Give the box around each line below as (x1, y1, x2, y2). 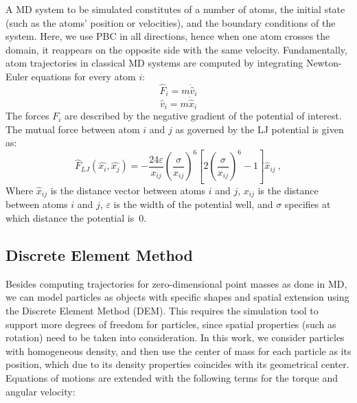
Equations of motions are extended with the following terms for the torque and (5, 370, 338, 384)
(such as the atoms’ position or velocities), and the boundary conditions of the (5, 15, 336, 30)
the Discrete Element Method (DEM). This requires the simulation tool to (5, 303, 319, 317)
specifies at (284, 197, 331, 211)
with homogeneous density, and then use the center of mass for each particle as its (5, 343, 352, 358)
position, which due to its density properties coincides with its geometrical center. (5, 357, 349, 371)
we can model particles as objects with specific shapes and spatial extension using (5, 290, 349, 304)
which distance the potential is (5, 210, 135, 224)
